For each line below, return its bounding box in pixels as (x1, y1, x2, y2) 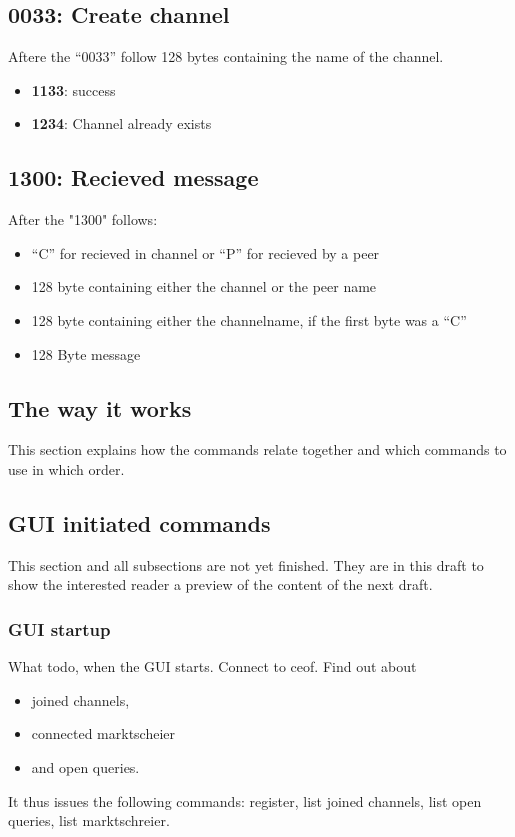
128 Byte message (31, 343, 141, 364)
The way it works (8, 392, 192, 423)
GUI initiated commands (8, 507, 271, 538)
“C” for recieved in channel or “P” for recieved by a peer (31, 242, 380, 263)
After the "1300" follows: (8, 209, 158, 230)
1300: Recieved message (8, 162, 259, 193)
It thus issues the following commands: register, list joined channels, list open (8, 790, 482, 811)
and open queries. (31, 756, 140, 777)
